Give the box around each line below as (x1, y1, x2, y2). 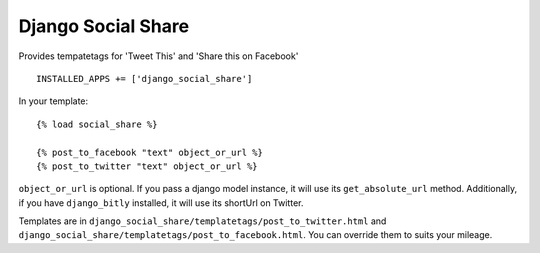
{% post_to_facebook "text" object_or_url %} (36, 146, 264, 158)
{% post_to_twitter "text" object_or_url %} (36, 160, 259, 172)
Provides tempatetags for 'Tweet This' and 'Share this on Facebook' (18, 50, 299, 62)
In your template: (18, 95, 89, 107)
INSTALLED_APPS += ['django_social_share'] (36, 73, 253, 84)
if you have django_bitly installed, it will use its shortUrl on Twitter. (18, 196, 304, 209)
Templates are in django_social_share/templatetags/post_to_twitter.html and (18, 215, 387, 227)
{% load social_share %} (36, 118, 158, 130)
